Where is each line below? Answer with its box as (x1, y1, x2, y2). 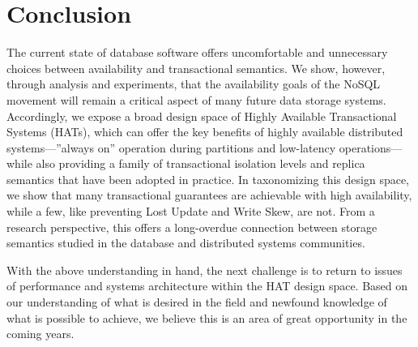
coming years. (6, 325, 75, 342)
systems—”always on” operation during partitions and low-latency (6, 139, 336, 156)
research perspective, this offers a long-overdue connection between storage (6, 218, 377, 235)
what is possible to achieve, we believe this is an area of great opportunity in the (6, 309, 407, 326)
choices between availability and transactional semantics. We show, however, (6, 59, 386, 76)
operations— (339, 139, 403, 156)
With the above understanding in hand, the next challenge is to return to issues (6, 261, 403, 278)
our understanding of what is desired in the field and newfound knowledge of (6, 293, 387, 311)
